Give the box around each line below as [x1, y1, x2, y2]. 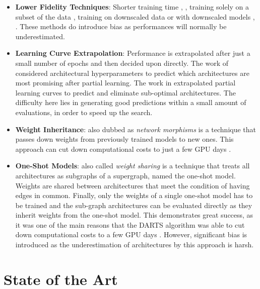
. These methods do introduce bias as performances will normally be [15, 21, 227, 32]
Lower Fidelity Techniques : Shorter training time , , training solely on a [15, 2, 249, 12]
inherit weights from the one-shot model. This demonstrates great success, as [15, 210, 253, 220]
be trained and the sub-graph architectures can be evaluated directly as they [15, 200, 252, 210]
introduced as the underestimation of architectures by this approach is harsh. [15, 239, 254, 250]
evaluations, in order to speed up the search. [15, 107, 153, 117]
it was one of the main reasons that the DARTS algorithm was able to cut [15, 219, 245, 230]
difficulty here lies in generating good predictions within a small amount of [15, 97, 246, 108]
